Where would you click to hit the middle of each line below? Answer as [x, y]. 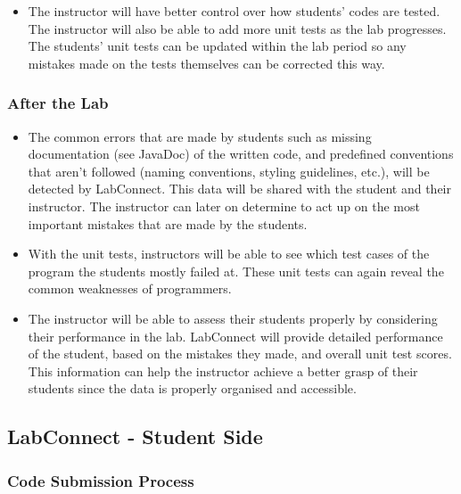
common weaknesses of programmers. [130, 288]
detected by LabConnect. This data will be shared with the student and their [239, 189]
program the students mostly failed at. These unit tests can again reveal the [236, 271]
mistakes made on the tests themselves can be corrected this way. [206, 63]
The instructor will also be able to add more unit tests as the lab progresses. [237, 28]
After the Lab [58, 103]
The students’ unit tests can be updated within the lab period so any [217, 46]
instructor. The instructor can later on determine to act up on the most [224, 206]
